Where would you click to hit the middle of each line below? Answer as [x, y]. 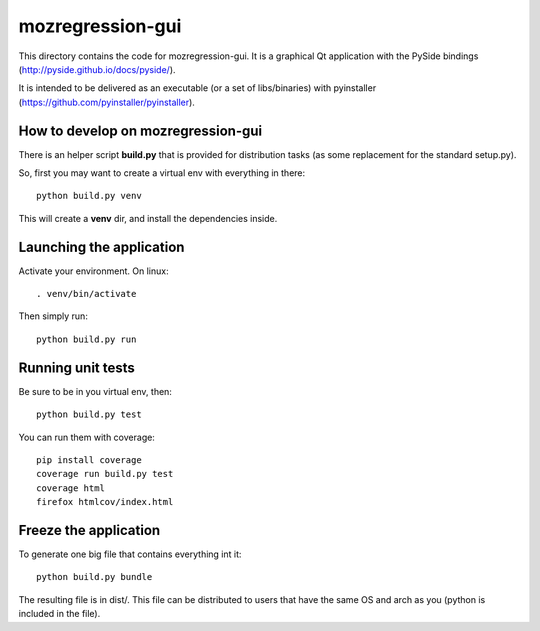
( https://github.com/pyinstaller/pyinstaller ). [106, 102]
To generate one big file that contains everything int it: [130, 554]
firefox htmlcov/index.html [105, 502]
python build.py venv [89, 196]
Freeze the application [89, 530]
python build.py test [89, 414]
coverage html [70, 488]
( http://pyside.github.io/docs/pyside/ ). [97, 69]
